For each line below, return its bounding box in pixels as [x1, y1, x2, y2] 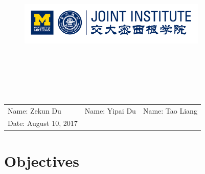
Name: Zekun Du [8, 105, 61, 116]
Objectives [4, 150, 79, 171]
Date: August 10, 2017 [8, 118, 78, 128]
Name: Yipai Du [84, 105, 136, 116]
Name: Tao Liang [143, 105, 197, 116]
